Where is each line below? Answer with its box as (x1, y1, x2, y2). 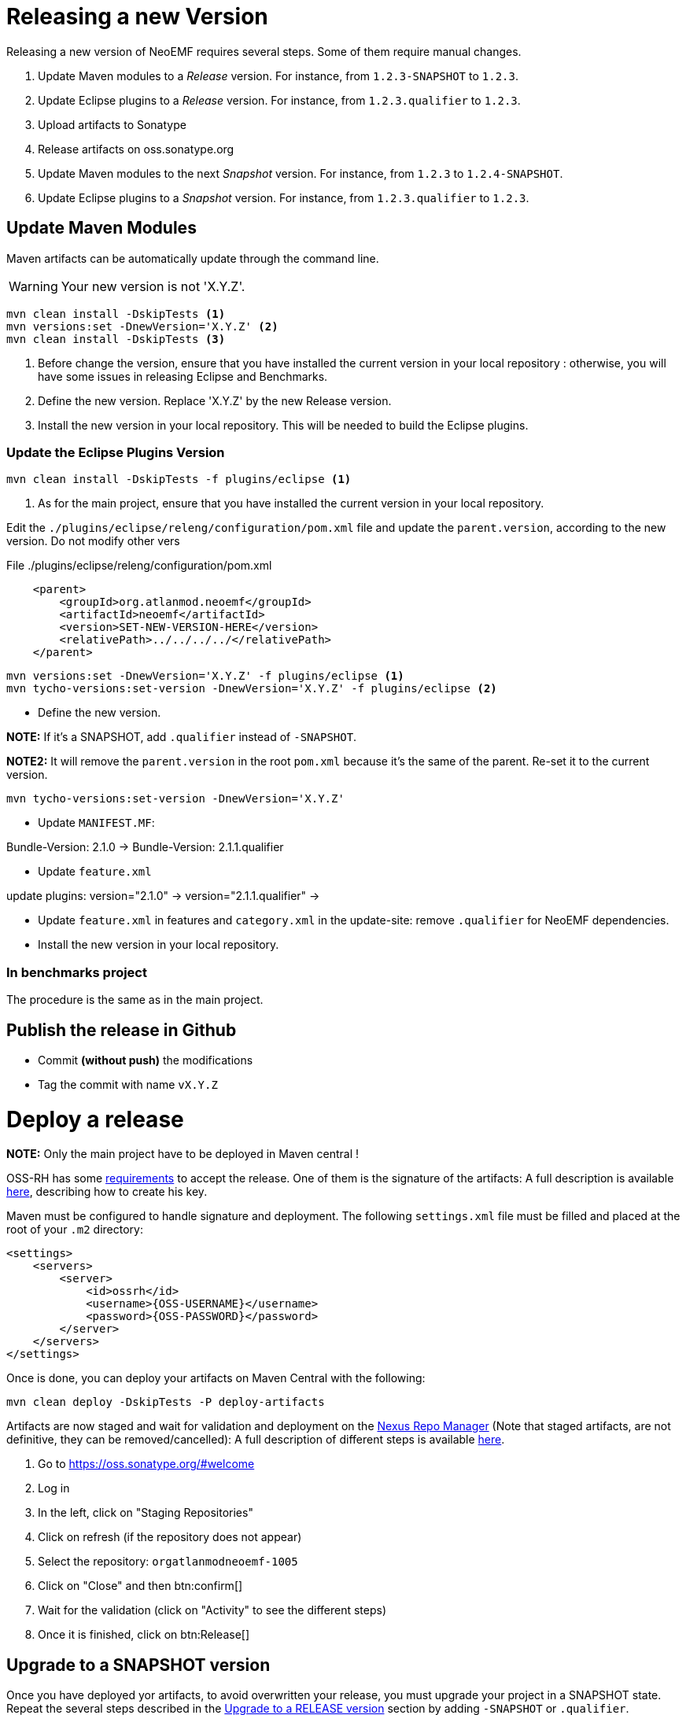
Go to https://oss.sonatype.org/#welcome (38, 1457, 255, 1471)
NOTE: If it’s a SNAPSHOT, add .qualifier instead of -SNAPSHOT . (6, 730, 357, 744)
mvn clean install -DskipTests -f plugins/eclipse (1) (6, 473, 352, 486)
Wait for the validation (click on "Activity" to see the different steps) (38, 1603, 387, 1617)
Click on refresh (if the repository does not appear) (38, 1530, 302, 1544)
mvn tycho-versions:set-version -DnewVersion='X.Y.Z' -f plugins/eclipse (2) (6, 682, 497, 695)
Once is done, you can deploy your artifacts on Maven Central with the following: (6, 1371, 426, 1385)
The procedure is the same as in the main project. (6, 993, 264, 1007)
